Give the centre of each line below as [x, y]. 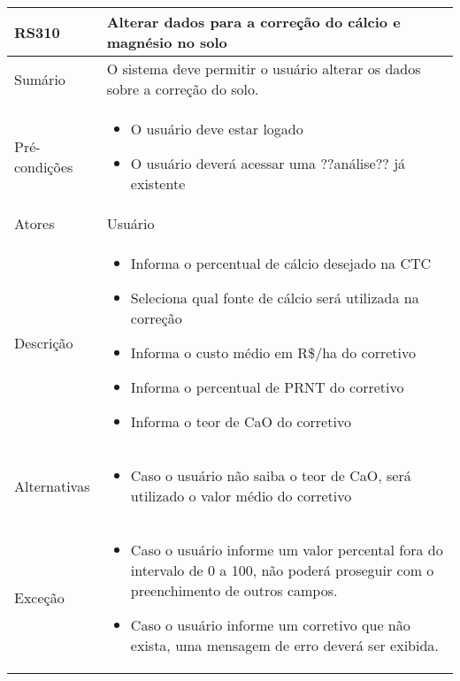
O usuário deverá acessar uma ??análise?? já [268, 163]
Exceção [39, 597]
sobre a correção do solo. [183, 89]
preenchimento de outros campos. [234, 590]
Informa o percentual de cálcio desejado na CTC [281, 263]
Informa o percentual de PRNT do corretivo [267, 387]
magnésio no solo [167, 42]
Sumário [40, 79]
